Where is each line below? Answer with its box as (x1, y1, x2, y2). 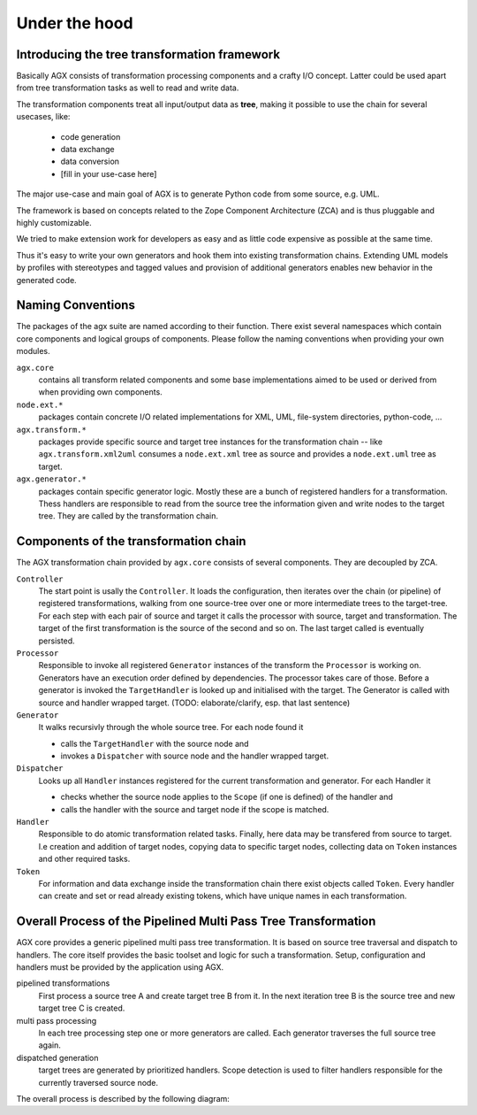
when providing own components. (38, 387, 163, 397)
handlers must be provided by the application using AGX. (16, 962, 224, 973)
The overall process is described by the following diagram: (16, 1093, 230, 1103)
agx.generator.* (16, 474, 87, 484)
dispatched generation (16, 1052, 99, 1063)
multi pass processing (16, 1015, 97, 1026)
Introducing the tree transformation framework (16, 47, 281, 62)
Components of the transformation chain (16, 534, 246, 549)
